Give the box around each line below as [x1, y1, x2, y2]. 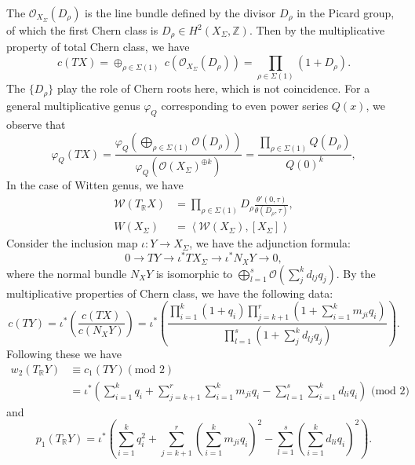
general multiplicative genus [6, 97, 140, 113]
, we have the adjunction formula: [189, 235, 351, 251]
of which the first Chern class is [6, 22, 158, 38]
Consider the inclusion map [6, 235, 138, 251]
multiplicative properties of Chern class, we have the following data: [6, 284, 333, 301]
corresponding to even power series [161, 97, 329, 113]
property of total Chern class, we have [6, 38, 190, 55]
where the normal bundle [6, 265, 127, 281]
